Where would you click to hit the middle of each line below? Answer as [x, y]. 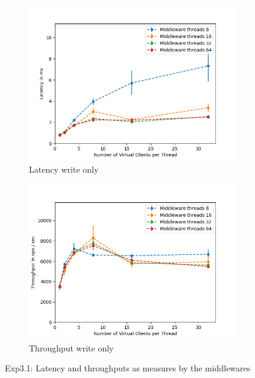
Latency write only [64, 169]
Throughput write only [71, 348]
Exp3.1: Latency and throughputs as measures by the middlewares [128, 368]
